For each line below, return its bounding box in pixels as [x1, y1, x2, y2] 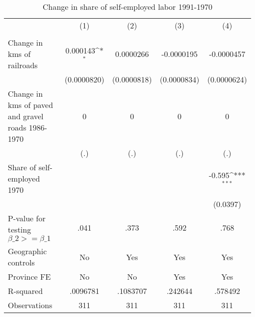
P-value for [8, 212, 46, 224]
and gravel [8, 110, 44, 122]
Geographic [8, 245, 47, 257]
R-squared [8, 285, 43, 296]
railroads [8, 59, 38, 71]
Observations [8, 299, 52, 311]
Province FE [8, 271, 51, 282]
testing [8, 224, 31, 235]
